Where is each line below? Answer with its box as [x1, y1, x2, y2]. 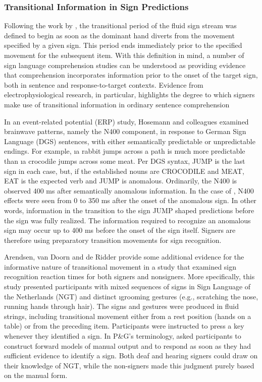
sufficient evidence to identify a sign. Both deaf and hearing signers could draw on [4, 350, 258, 361]
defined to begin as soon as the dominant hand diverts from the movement [4, 30, 235, 40]
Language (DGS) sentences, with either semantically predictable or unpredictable [4, 136, 255, 146]
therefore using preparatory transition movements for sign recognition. [4, 234, 222, 245]
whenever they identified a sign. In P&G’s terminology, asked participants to [4, 331, 241, 341]
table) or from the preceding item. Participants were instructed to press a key [4, 321, 244, 331]
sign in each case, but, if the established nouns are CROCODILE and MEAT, [4, 165, 244, 176]
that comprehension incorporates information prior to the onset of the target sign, [4, 70, 258, 80]
